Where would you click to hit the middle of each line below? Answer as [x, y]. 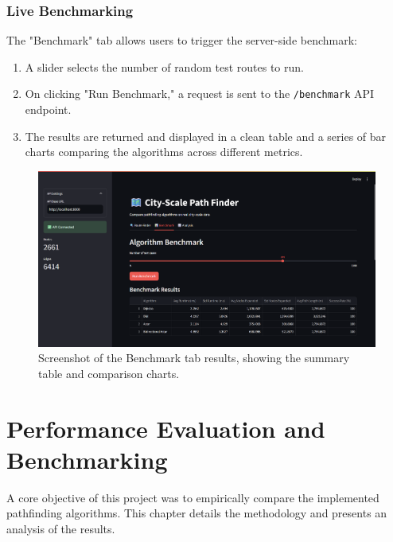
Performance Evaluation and [166, 428]
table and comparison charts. [109, 373]
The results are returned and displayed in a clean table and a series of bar [206, 136]
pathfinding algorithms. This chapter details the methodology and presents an [197, 513]
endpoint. [48, 109]
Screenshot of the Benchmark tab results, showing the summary [194, 358]
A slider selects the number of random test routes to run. [164, 66]
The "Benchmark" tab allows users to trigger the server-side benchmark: [182, 40]
